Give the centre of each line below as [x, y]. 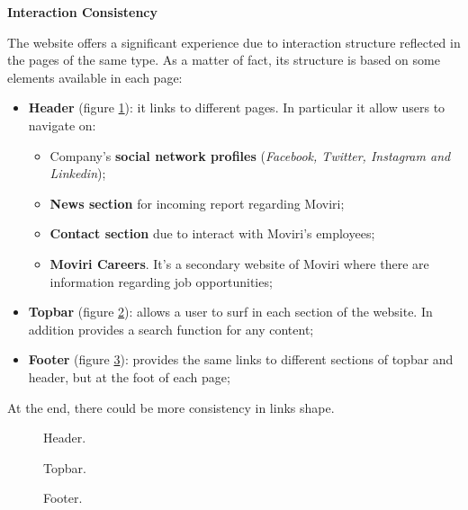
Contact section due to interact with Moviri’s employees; [212, 233]
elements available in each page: [95, 77]
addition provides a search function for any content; [171, 329]
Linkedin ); [78, 173]
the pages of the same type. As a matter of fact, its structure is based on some [224, 60]
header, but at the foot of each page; [129, 376]
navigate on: [62, 125]
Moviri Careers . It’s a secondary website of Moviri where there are [239, 263]
